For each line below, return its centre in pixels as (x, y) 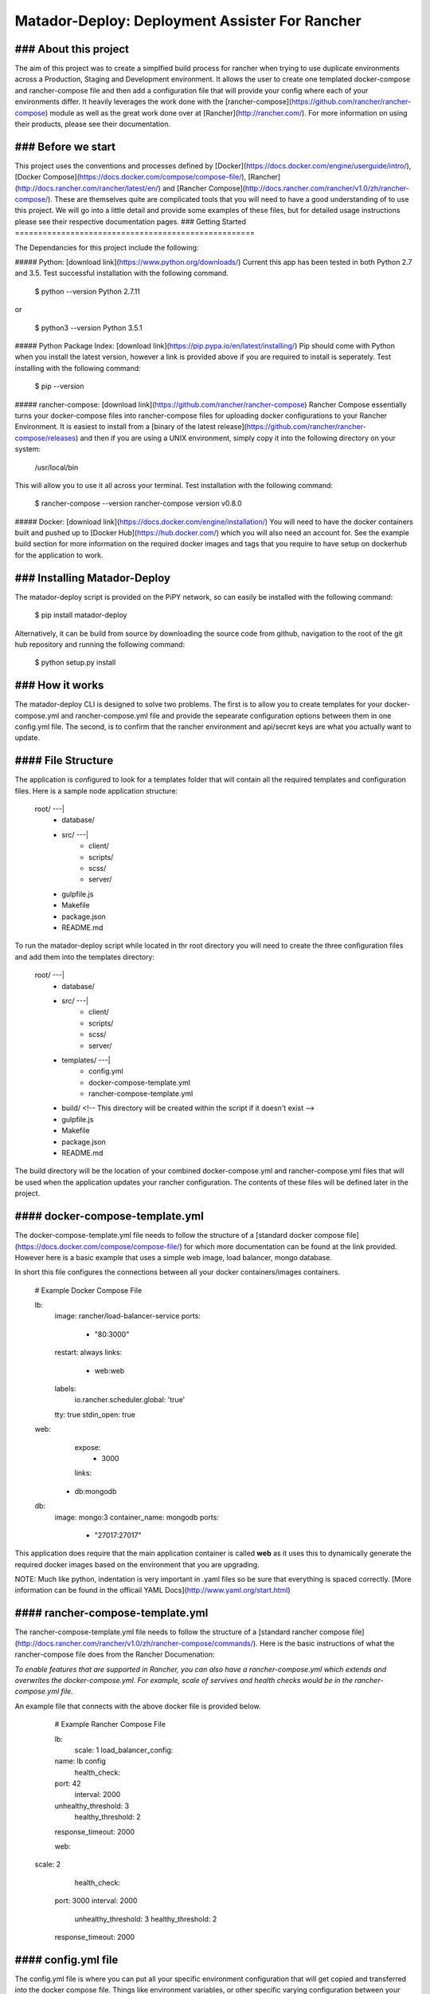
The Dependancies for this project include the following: (107, 247)
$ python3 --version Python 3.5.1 (88, 328)
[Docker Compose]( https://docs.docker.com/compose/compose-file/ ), (131, 177)
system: (28, 449)
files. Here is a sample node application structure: (96, 790)
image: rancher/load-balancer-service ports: (127, 1316)
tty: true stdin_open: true (95, 1414)
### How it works (59, 686)
